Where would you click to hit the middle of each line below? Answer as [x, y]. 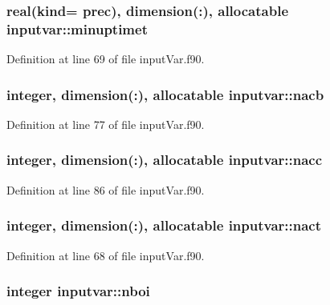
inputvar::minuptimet [77, 28]
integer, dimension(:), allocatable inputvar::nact [164, 225]
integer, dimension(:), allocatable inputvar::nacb [165, 94]
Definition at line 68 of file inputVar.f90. [106, 255]
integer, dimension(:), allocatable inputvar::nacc [165, 160]
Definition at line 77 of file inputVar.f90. [106, 124]
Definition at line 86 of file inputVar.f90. [106, 189]
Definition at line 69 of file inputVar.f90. [106, 59]
